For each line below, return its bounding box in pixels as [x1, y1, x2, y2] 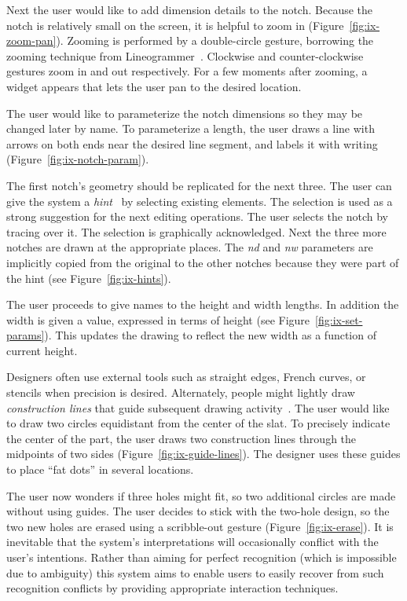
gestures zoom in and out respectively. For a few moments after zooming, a [6, 63, 368, 79]
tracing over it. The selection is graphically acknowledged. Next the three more [6, 223, 387, 240]
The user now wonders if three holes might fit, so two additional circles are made [6, 487, 396, 504]
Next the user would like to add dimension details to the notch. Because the [6, 2, 373, 17]
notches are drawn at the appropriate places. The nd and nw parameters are [6, 239, 373, 255]
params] [6, 327, 45, 343]
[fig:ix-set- [315, 311, 363, 328]
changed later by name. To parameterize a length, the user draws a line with [6, 120, 375, 137]
